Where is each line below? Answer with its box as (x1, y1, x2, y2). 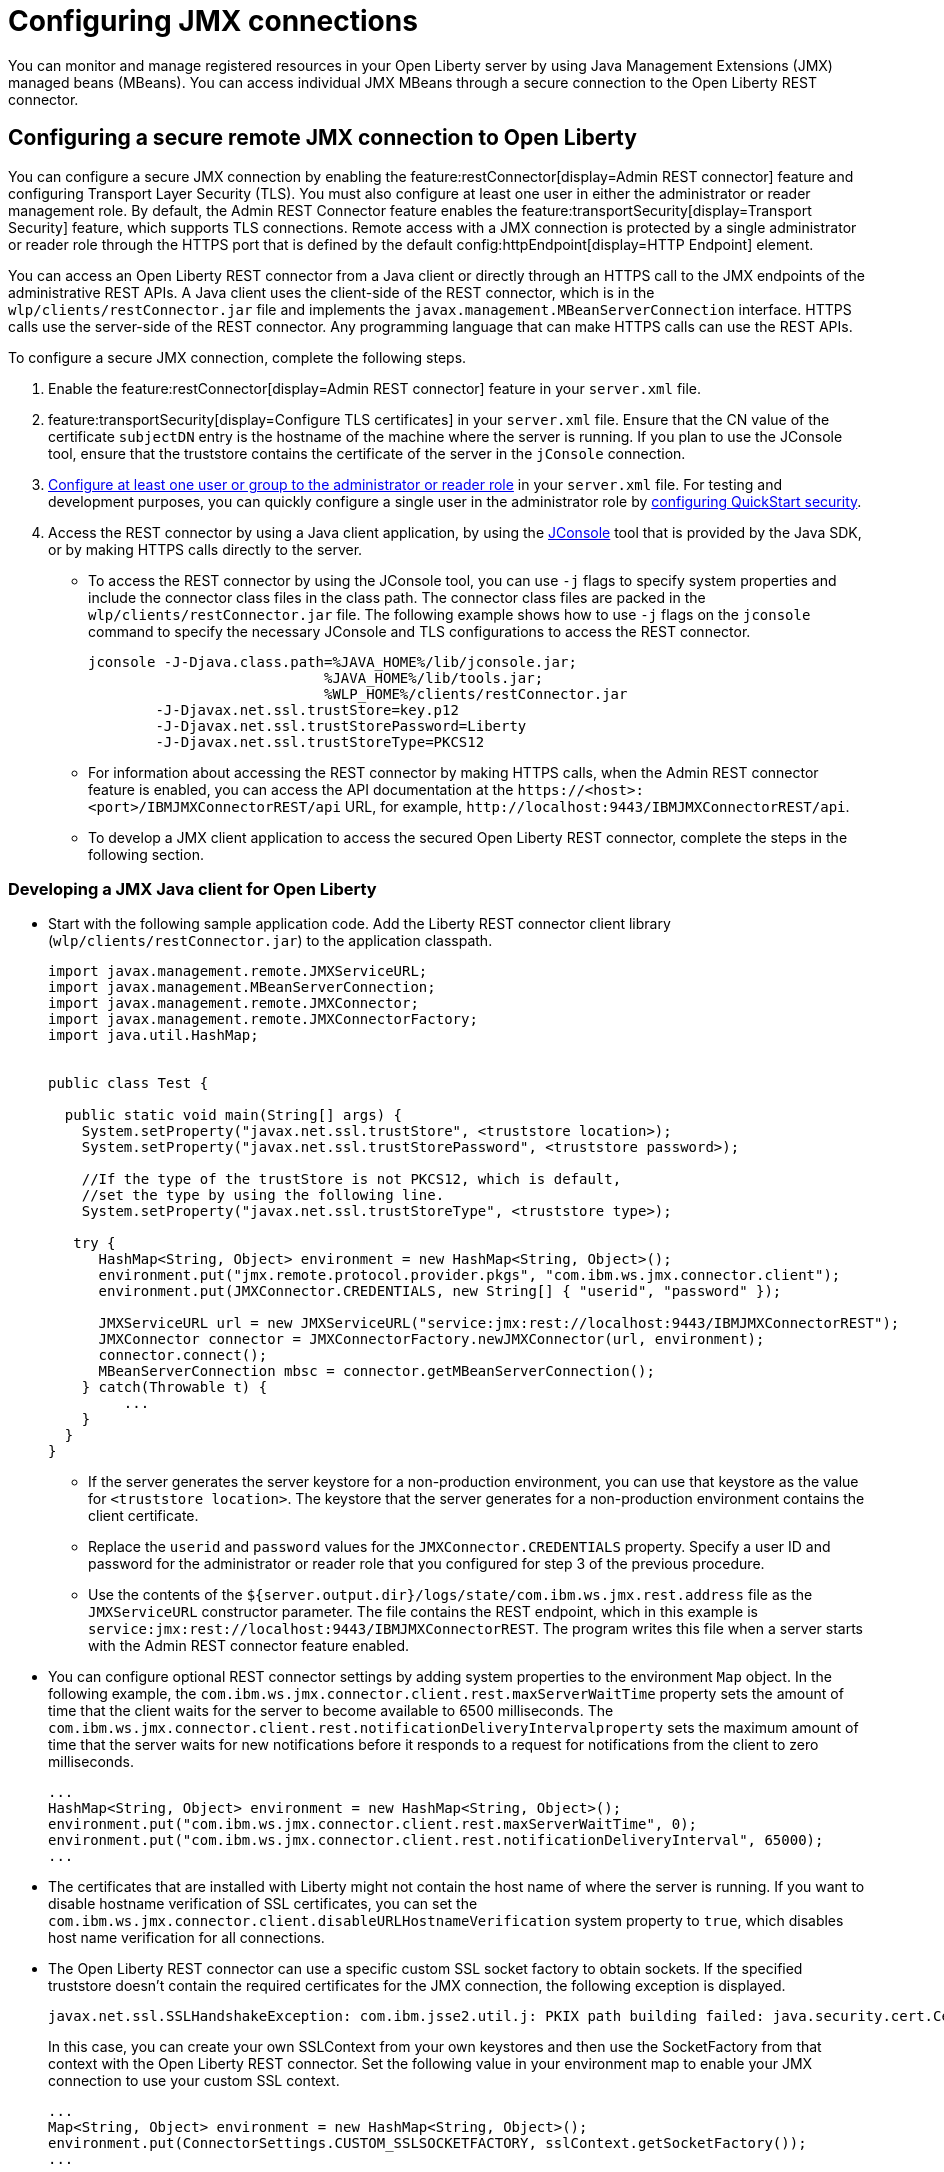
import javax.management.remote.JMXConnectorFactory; (48, 1011, 478, 1028)
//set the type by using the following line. (81, 1187, 445, 1204)
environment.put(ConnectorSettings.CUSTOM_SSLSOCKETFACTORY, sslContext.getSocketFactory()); (48, 2135, 807, 2152)
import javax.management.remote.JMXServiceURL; (48, 963, 428, 980)
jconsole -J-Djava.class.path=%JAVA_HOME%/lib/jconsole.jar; (88, 653, 577, 670)
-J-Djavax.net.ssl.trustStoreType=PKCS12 (155, 733, 485, 750)
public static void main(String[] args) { (64, 1107, 403, 1124)
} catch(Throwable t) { (81, 1379, 268, 1396)
